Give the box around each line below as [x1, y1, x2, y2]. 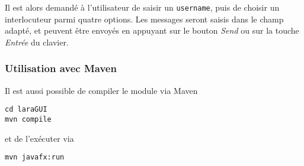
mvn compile [5, 115, 52, 123]
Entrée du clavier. [5, 35, 69, 48]
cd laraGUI [5, 105, 47, 114]
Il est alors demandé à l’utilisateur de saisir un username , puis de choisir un [5, 1, 280, 13]
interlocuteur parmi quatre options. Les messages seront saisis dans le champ [5, 12, 284, 25]
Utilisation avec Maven [5, 61, 117, 76]
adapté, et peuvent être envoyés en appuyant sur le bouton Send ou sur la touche [5, 24, 299, 37]
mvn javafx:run [5, 153, 65, 162]
